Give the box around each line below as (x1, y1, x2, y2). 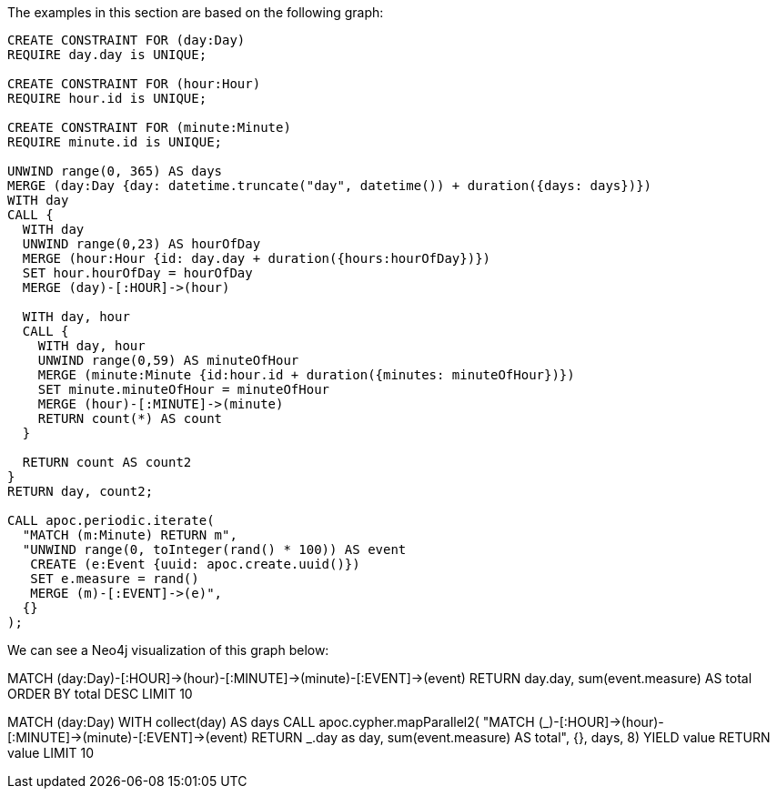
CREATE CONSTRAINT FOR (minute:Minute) (7, 120, 291, 135)
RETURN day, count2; (7, 484, 154, 499)
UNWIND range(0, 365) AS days (7, 164, 223, 178)
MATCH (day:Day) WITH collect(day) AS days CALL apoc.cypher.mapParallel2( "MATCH (7, 714, 535, 730)
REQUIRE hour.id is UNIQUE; (7, 91, 207, 106)
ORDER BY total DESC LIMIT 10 (7, 686, 193, 701)
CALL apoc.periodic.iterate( (7, 513, 215, 528)
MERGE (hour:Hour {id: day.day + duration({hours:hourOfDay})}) (22, 251, 491, 266)
